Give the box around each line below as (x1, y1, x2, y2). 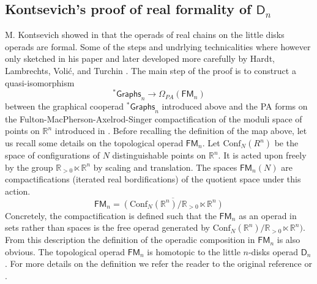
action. (5, 184, 31, 197)
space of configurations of (5, 149, 100, 162)
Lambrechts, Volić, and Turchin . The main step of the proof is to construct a (5, 64, 296, 77)
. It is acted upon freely (218, 149, 307, 162)
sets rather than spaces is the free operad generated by (5, 221, 210, 234)
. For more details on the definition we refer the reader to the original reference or (5, 257, 312, 270)
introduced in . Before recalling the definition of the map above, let (54, 124, 307, 137)
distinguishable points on (112, 149, 206, 162)
